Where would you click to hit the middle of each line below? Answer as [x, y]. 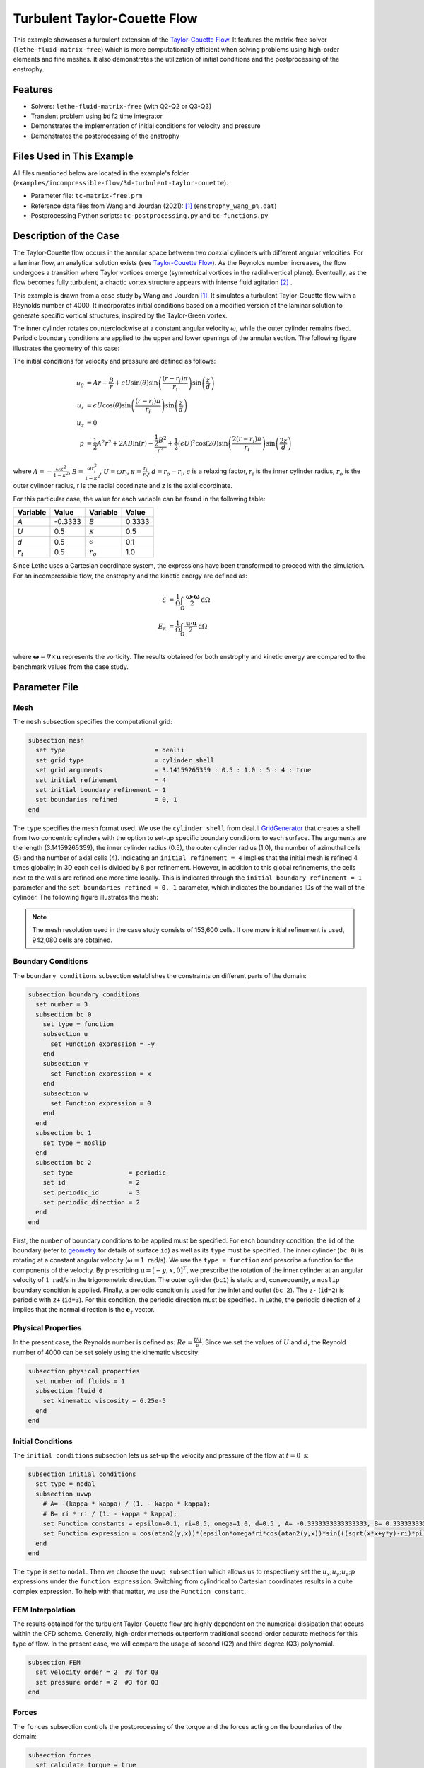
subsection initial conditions [82, 1474]
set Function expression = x [101, 1074]
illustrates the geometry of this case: [66, 348]
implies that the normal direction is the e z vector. [84, 1310]
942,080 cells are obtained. [72, 940]
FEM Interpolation [44, 1610]
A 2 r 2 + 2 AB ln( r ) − [125, 443]
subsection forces [60, 1755]
